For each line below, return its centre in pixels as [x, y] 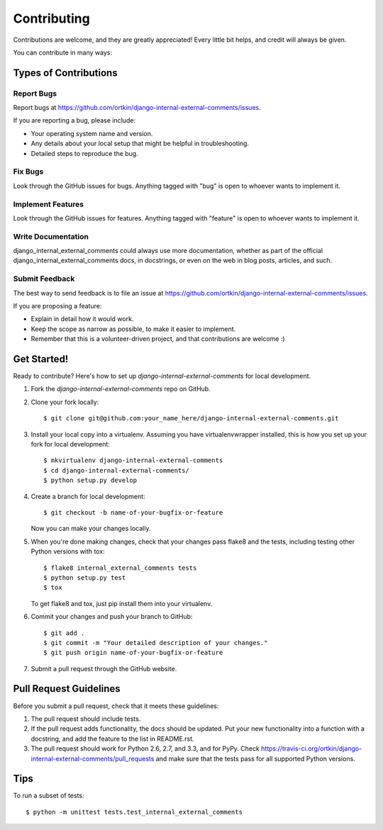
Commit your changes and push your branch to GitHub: [112, 617]
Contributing [51, 18]
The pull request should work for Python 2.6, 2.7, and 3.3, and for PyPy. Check [145, 748]
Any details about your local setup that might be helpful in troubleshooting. [140, 144]
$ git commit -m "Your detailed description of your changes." [156, 643]
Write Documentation [51, 236]
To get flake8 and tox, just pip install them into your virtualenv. [122, 603]
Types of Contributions [65, 73]
